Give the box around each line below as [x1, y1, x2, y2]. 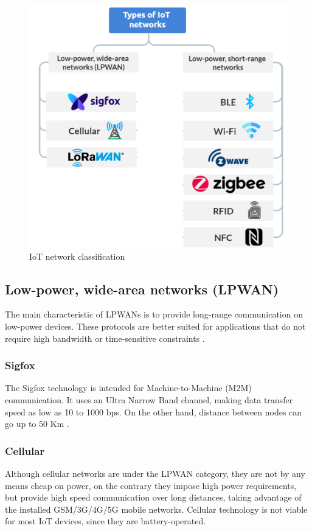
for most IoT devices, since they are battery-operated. [5, 515, 206, 527]
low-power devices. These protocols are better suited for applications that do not [5, 320, 306, 333]
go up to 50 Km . [5, 417, 69, 430]
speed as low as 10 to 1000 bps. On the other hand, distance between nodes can [5, 405, 302, 418]
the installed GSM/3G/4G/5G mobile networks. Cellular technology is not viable [5, 502, 308, 515]
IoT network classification [29, 249, 125, 262]
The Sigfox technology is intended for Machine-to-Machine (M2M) [5, 381, 252, 394]
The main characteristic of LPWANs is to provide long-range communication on [5, 308, 303, 321]
